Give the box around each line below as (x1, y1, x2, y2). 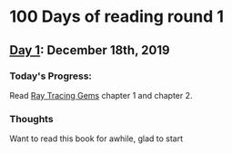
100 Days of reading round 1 (9, 6, 225, 27)
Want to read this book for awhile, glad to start (9, 133, 184, 144)
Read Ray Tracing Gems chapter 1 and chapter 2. (9, 90, 193, 100)
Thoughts (9, 112, 54, 125)
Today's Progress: (9, 70, 93, 82)
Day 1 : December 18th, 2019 (9, 43, 170, 58)
